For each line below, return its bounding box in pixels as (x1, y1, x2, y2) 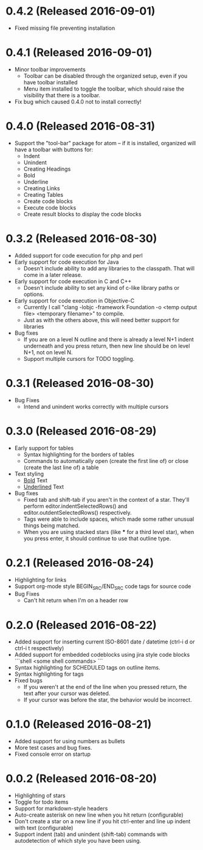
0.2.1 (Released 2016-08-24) (5, 556, 154, 569)
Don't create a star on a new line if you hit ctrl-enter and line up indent (14, 818, 191, 825)
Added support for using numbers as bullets (14, 738, 125, 745)
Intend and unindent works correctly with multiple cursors (23, 403, 169, 410)
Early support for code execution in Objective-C (14, 296, 135, 304)
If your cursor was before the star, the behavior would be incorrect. (23, 696, 192, 704)
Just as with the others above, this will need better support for (23, 316, 180, 323)
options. (23, 290, 44, 298)
